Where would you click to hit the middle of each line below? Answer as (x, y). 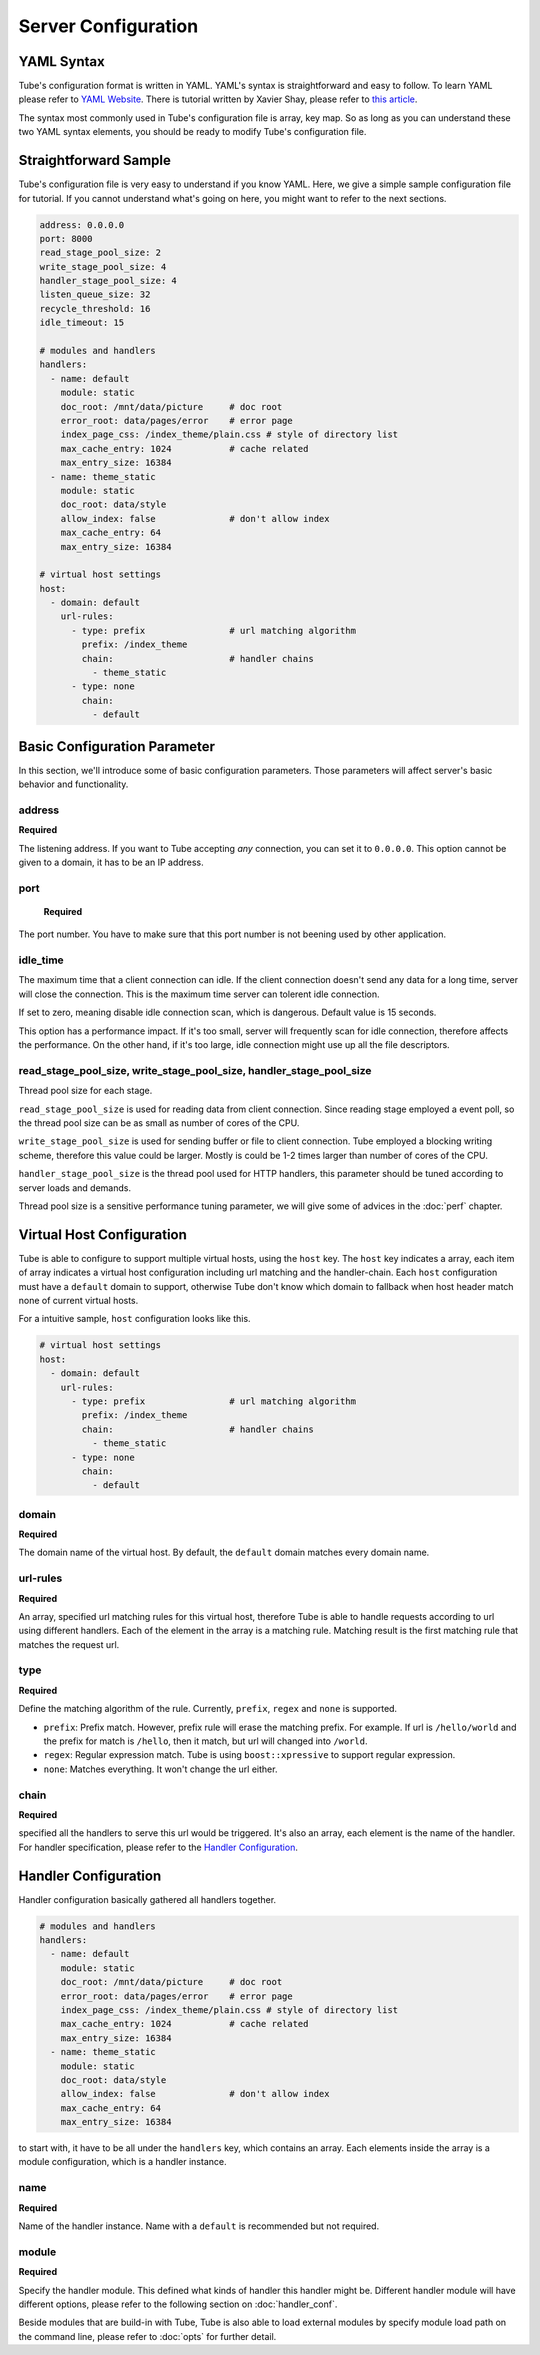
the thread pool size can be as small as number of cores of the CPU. (159, 1122)
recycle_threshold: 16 (95, 308)
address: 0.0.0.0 (82, 224)
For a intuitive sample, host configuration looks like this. (134, 1319)
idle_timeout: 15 (82, 323)
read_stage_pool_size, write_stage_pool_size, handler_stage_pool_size (195, 1070)
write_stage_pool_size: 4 (103, 266)
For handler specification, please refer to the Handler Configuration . (158, 1847)
